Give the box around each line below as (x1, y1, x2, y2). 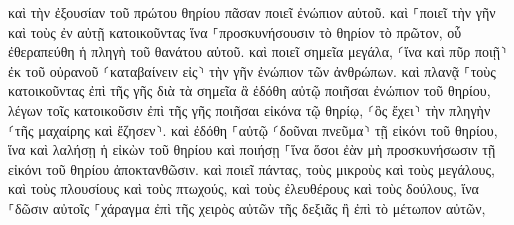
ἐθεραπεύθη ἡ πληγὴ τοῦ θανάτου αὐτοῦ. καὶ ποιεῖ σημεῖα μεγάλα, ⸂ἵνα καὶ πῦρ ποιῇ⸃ (8, 41, 508, 62)
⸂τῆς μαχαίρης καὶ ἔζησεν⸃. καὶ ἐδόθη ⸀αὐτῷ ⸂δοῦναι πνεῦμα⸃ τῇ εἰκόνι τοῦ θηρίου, (8, 119, 498, 140)
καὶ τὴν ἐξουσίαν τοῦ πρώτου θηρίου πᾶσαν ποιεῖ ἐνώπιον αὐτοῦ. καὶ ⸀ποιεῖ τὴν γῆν (8, 2, 496, 22)
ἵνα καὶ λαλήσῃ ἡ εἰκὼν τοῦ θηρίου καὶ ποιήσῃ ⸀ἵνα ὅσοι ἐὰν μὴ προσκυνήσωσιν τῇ (8, 139, 496, 160)
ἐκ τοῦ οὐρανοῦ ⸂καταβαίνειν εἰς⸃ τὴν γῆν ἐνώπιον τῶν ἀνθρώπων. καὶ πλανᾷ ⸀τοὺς (8, 60, 496, 81)
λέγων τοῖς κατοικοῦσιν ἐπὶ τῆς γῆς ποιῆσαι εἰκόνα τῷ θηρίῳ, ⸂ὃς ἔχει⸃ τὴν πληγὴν (8, 99, 491, 120)
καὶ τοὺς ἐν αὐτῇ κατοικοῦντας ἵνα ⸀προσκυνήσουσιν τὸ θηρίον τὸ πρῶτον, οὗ (8, 21, 462, 42)
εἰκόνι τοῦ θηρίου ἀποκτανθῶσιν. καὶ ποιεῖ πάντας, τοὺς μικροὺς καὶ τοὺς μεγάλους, (8, 158, 495, 179)
